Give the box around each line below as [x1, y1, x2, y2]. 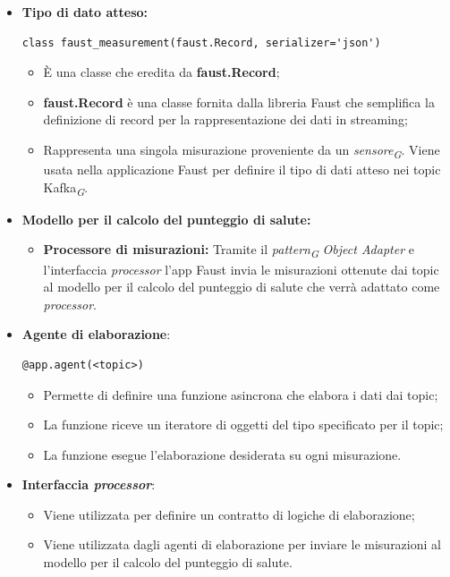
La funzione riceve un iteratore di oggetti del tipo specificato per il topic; [43, 415, 444, 434]
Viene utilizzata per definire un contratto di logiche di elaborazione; [43, 505, 415, 523]
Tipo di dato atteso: [21, 3, 149, 21]
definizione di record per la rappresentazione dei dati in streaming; [43, 110, 408, 129]
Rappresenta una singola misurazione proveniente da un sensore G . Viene [43, 140, 440, 161]
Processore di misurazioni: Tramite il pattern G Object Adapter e [43, 240, 414, 261]
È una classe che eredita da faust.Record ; [43, 63, 280, 81]
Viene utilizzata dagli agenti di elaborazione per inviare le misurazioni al [43, 535, 441, 554]
